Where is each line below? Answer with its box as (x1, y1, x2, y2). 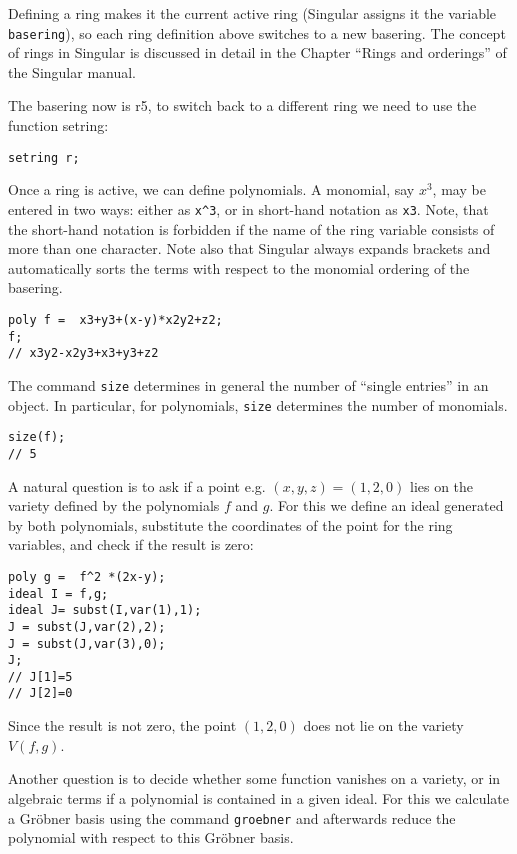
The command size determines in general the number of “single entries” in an (8, 374, 489, 395)
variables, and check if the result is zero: (8, 534, 254, 555)
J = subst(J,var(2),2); (8, 619, 166, 634)
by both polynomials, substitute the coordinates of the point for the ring (8, 514, 453, 535)
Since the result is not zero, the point (8, 715, 237, 736)
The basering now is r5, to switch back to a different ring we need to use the (8, 95, 477, 116)
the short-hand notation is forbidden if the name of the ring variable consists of (8, 218, 495, 239)
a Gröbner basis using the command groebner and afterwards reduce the (8, 807, 456, 828)
